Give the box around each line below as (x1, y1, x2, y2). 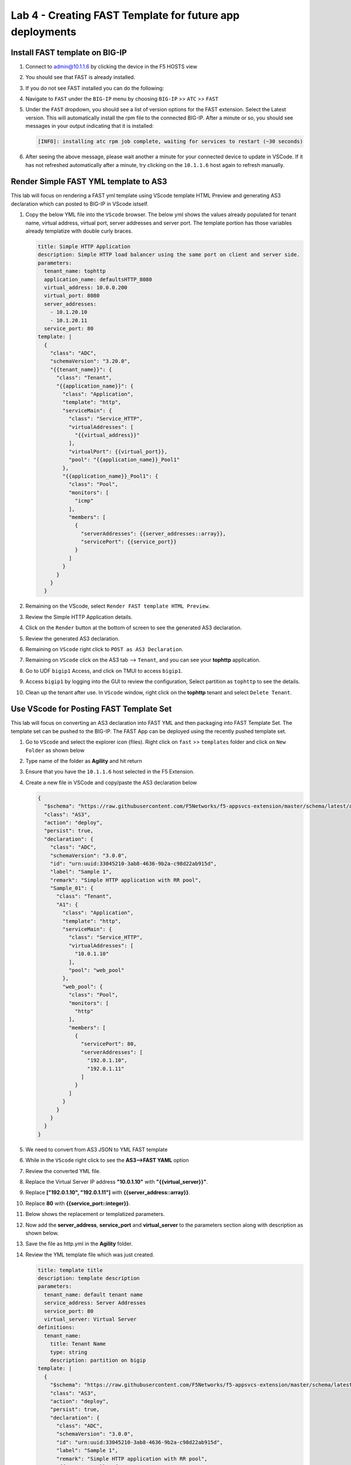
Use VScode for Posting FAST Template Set (11, 704, 172, 714)
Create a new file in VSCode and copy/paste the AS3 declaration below (25, 779, 197, 786)
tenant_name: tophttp (44, 268, 106, 275)
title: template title (37, 1266, 103, 1273)
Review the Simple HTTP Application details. (25, 613, 133, 621)
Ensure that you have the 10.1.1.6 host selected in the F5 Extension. (25, 768, 195, 775)
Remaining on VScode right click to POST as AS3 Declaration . (25, 645, 184, 653)
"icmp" (74, 498, 94, 504)
